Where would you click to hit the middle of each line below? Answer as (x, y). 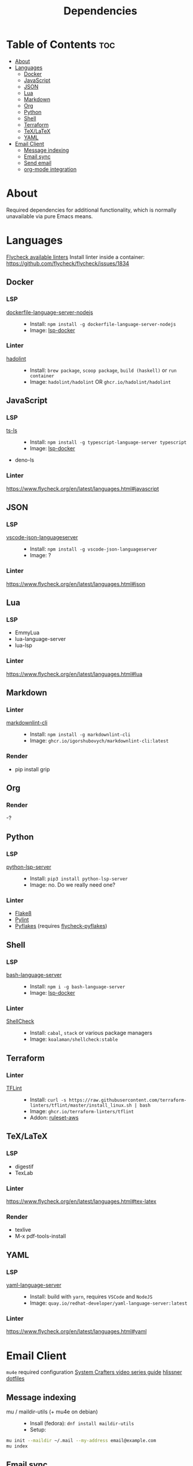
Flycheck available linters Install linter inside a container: (76, 257)
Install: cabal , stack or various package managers (91, 1033)
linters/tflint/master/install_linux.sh (81, 1105)
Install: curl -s (48, 1100)
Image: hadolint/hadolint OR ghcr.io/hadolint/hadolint (100, 381)
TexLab (24, 1172)
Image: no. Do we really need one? (72, 885)
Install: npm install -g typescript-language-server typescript (108, 442)
